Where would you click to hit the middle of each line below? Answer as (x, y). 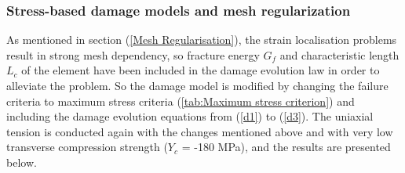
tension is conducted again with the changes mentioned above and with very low (200, 131)
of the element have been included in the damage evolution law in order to (201, 70)
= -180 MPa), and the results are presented (286, 147)
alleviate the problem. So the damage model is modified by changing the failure (197, 85)
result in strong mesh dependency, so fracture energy (133, 54)
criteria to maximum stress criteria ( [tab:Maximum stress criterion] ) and (181, 101)
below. (22, 162)
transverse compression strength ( (87, 147)
